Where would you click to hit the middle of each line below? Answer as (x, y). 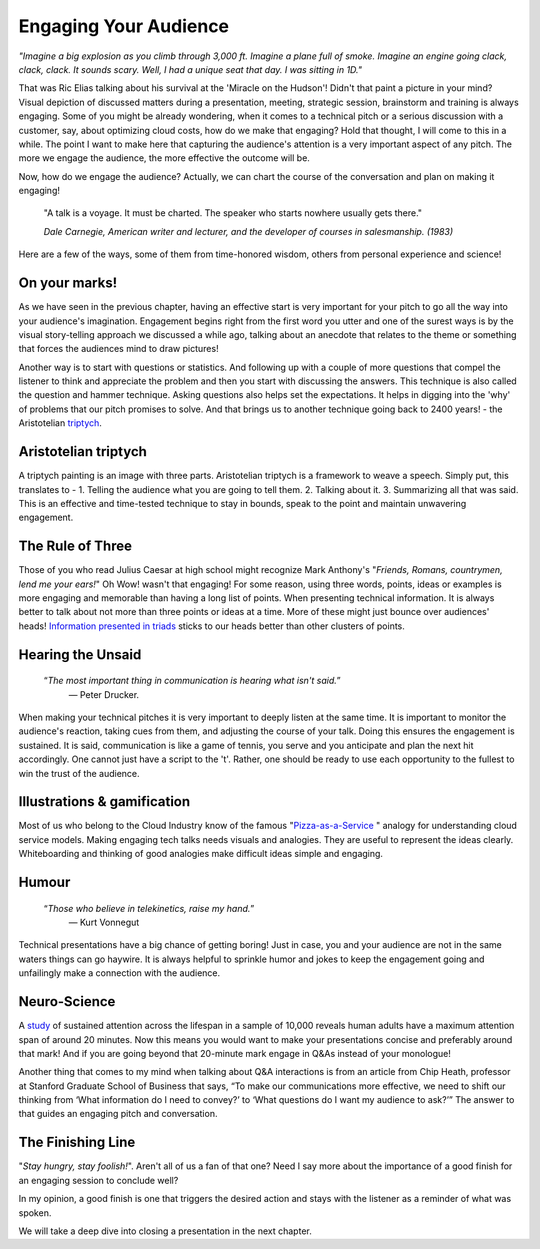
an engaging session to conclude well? (98, 1180)
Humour (44, 882)
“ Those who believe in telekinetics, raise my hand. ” (149, 908)
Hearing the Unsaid (80, 654)
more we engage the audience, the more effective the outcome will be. (164, 158)
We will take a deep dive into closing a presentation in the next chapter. (165, 1231)
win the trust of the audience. (79, 773)
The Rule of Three (75, 546)
